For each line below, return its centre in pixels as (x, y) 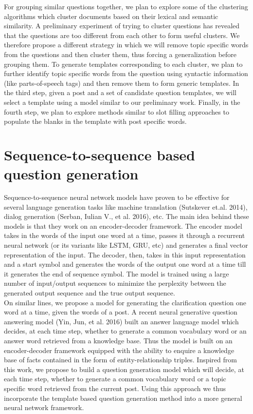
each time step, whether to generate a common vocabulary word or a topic (115, 379)
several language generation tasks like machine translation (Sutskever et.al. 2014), (126, 207)
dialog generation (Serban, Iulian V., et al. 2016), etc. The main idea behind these (126, 216)
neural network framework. (44, 407)
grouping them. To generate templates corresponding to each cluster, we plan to (123, 64)
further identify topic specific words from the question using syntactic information (126, 73)
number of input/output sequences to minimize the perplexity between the (115, 283)
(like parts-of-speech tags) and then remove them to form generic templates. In (122, 83)
